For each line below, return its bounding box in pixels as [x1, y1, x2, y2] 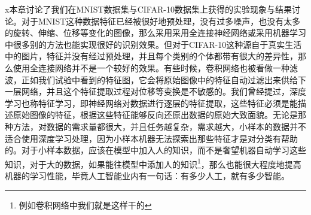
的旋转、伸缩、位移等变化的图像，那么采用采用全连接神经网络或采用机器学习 [5, 26, 306, 39]
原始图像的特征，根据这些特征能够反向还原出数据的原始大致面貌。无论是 [13, 108, 298, 121]
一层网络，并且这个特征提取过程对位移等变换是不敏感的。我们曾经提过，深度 [5, 85, 306, 98]
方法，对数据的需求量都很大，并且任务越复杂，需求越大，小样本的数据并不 [13, 120, 306, 132]
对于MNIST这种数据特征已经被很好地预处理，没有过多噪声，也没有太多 [21, 14, 301, 27]
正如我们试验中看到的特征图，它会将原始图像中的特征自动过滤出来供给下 [21, 73, 306, 86]
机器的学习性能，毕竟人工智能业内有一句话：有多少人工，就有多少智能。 [5, 169, 289, 181]
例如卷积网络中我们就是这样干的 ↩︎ [19, 198, 152, 211]
